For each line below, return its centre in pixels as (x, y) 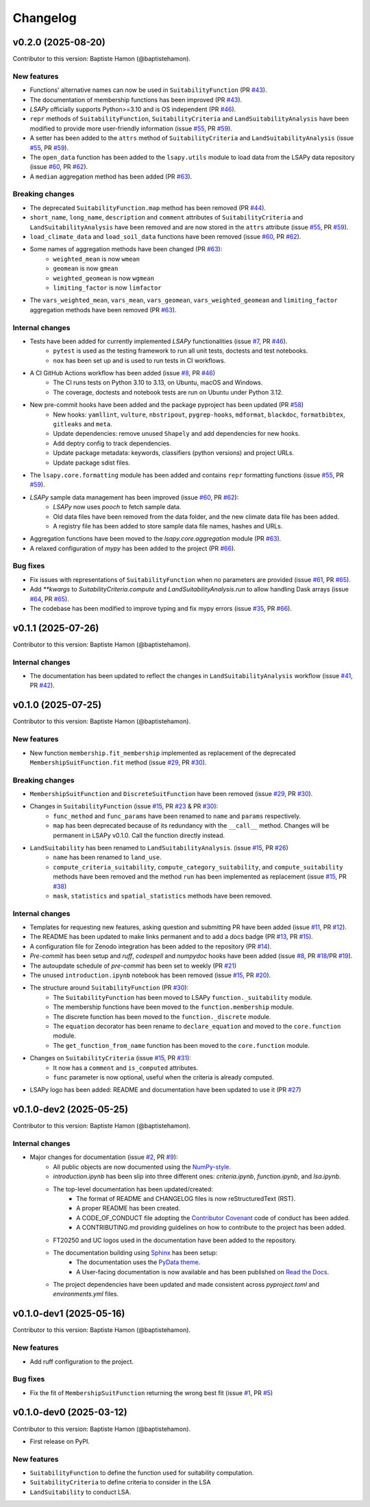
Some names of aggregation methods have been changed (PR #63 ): (126, 249)
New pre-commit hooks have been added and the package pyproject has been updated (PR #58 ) (167, 405)
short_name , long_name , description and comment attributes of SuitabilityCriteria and (166, 218)
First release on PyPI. (60, 1441)
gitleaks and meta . (83, 424)
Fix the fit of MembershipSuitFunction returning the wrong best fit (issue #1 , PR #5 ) (151, 1392)
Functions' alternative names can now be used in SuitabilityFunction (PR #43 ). (148, 90)
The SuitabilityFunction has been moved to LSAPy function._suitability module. (183, 997)
